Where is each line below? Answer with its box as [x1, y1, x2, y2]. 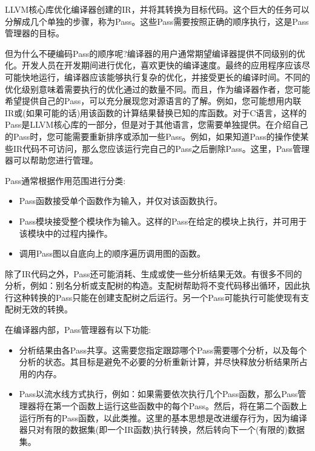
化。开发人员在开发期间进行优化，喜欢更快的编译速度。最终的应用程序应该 [5, 59, 302, 71]
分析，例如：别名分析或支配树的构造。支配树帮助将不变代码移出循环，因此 [5, 279, 302, 292]
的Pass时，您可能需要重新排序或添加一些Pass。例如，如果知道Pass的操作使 [5, 130, 300, 142]
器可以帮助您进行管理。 [5, 154, 98, 166]
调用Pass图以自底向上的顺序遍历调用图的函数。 [19, 247, 205, 260]
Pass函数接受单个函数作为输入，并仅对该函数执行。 [19, 194, 222, 207]
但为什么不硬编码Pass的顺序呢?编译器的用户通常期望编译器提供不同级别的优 [5, 47, 305, 59]
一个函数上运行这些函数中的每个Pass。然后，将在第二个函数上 [61, 400, 307, 412]
